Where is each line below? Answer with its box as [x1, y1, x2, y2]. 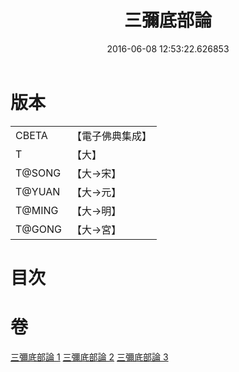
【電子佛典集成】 [71, 129, 152, 143]
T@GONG [15, 222, 62, 236]
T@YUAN [15, 184, 61, 198]
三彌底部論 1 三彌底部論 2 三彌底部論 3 [10, 351, 169, 363]
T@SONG [15, 166, 62, 180]
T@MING [15, 203, 59, 217]
